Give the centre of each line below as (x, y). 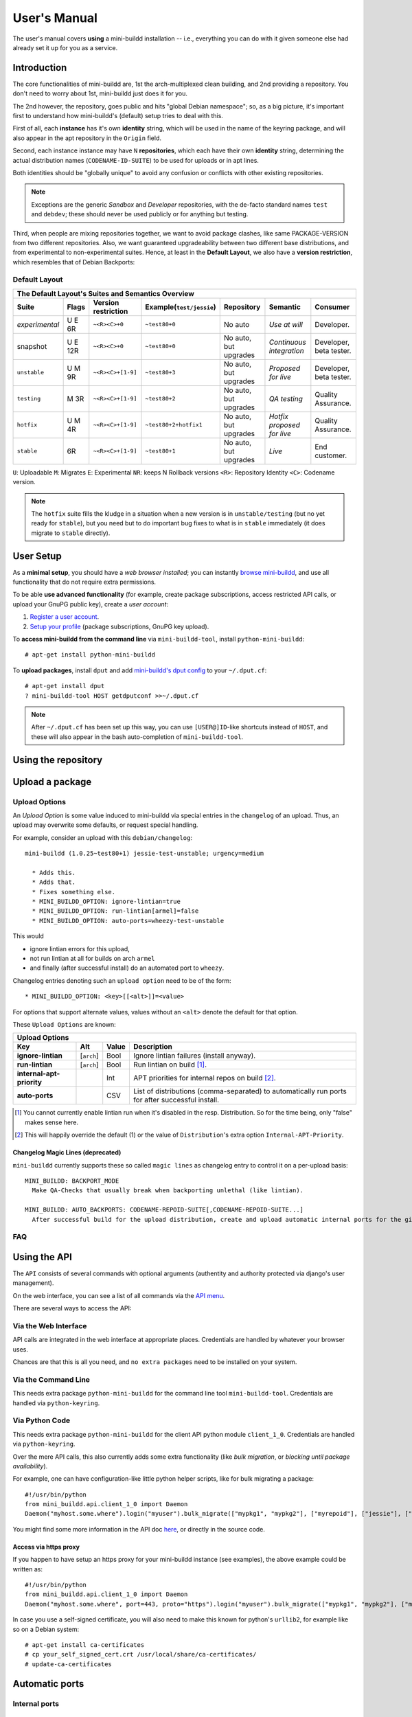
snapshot (32, 346)
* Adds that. (54, 882)
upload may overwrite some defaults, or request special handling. (105, 825)
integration (287, 350)
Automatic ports (48, 1684)
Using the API (42, 1257)
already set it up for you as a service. (65, 47)
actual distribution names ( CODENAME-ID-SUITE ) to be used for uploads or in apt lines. (136, 160)
